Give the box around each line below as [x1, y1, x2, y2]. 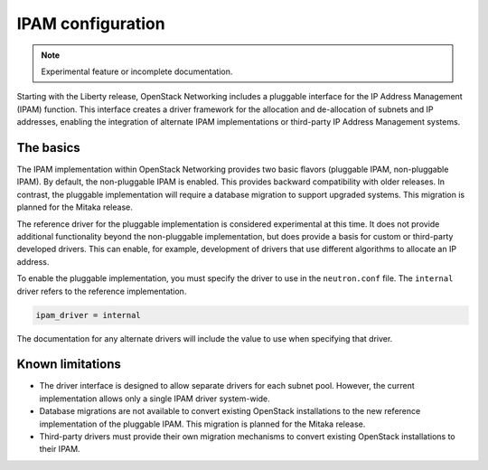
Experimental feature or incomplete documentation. [41, 66, 233, 77]
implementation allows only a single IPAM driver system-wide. [39, 393, 270, 404]
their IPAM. [39, 444, 80, 455]
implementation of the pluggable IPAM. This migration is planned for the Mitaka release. [39, 418, 366, 429]
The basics [16, 140, 80, 155]
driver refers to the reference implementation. [16, 286, 187, 296]
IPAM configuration [16, 14, 166, 33]
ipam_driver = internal [35, 310, 142, 320]
